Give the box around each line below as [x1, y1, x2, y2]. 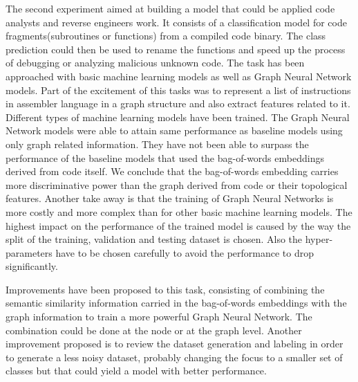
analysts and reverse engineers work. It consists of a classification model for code [6, 15, 347, 29]
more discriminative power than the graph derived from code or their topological [6, 177, 348, 192]
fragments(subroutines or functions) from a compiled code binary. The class [6, 28, 326, 43]
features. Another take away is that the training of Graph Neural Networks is [6, 191, 334, 206]
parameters [6, 245, 53, 260]
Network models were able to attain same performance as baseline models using [6, 123, 343, 138]
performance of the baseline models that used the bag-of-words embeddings [6, 150, 324, 165]
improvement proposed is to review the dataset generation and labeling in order [6, 336, 343, 351]
